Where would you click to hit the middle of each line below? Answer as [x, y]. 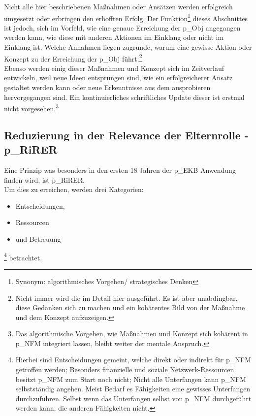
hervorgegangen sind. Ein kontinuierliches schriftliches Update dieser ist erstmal [124, 97]
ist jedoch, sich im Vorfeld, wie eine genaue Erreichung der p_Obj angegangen [122, 27]
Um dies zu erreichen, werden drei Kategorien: [74, 189]
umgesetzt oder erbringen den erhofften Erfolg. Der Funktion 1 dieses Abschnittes [126, 17]
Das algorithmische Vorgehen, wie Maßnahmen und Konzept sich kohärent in [132, 334]
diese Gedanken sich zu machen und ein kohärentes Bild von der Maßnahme [130, 307]
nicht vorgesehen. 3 [31, 108]
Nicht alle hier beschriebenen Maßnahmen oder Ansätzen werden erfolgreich [118, 6]
